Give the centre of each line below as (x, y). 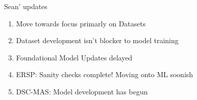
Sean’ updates (26, 6)
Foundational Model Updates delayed (74, 57)
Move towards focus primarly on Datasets (81, 23)
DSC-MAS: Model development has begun (82, 91)
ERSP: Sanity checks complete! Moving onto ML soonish (105, 74)
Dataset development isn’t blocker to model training (97, 40)
